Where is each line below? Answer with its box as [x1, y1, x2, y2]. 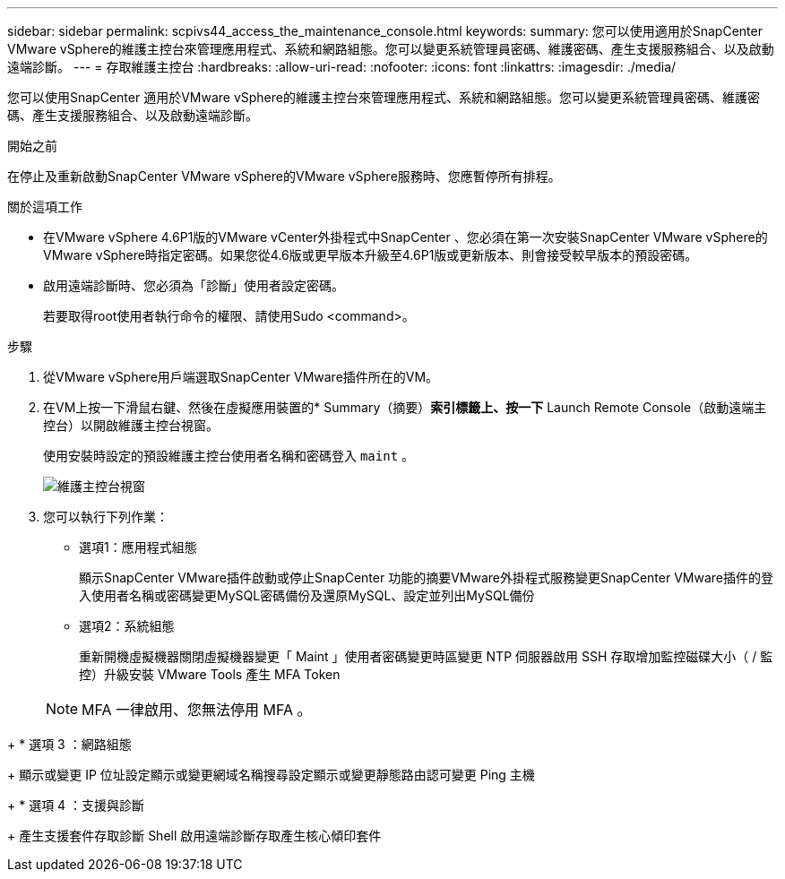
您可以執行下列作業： [43, 509, 168, 524]
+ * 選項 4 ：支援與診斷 [7, 797, 145, 813]
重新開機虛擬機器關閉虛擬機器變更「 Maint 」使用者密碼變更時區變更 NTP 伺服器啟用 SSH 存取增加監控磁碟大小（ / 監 [79, 649, 773, 664]
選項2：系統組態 [79, 618, 175, 633]
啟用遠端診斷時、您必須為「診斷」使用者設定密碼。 [43, 278, 344, 293]
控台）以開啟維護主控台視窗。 [43, 418, 219, 433]
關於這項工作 [7, 199, 82, 214]
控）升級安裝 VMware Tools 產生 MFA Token [79, 667, 341, 682]
